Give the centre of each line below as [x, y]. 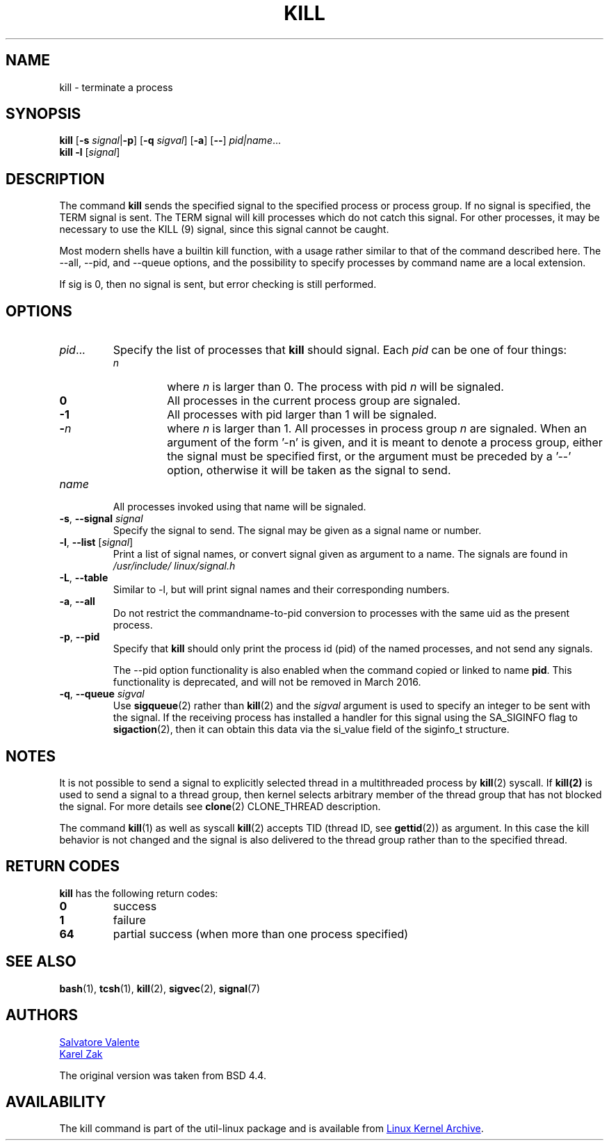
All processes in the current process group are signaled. [314, 401]
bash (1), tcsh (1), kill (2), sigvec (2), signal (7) [160, 988]
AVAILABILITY [56, 1101]
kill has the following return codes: [139, 893]
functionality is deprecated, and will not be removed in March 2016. [267, 682]
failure [129, 920]
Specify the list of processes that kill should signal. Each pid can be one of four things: [340, 350]
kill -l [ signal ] [90, 152]
